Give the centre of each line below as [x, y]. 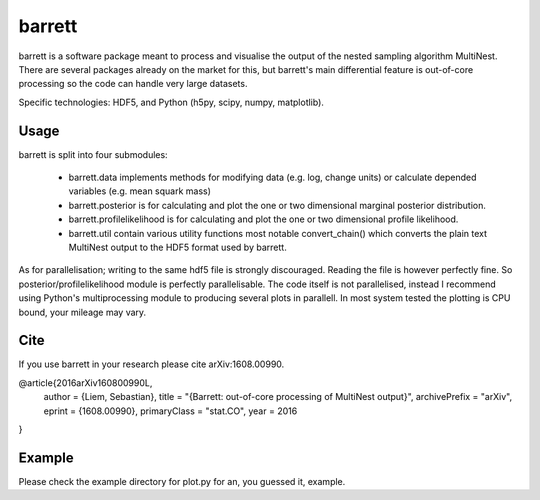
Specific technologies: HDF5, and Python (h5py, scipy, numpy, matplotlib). [171, 102]
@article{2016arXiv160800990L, [85, 382]
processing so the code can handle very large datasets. [133, 84]
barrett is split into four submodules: [93, 154]
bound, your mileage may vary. [82, 312]
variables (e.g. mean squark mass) [140, 191]
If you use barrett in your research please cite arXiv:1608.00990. [151, 364]
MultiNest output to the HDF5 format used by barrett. [177, 247]
